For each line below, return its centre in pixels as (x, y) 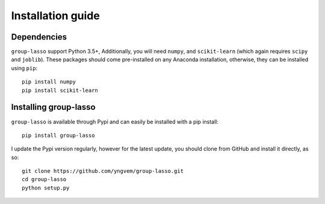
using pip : (24, 68)
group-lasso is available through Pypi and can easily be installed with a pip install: (115, 121)
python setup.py (46, 188)
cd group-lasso (44, 179)
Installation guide (56, 16)
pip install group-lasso (58, 135)
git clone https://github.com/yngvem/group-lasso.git (103, 171)
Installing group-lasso (53, 107)
